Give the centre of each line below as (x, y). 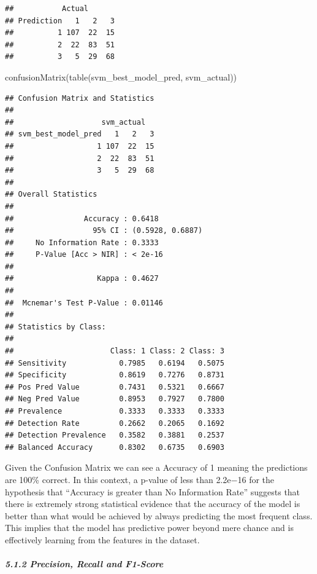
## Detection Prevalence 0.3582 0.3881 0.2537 (115, 435)
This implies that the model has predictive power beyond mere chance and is (149, 528)
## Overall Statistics (51, 195)
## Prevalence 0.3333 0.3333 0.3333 (115, 411)
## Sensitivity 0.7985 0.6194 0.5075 (115, 363)
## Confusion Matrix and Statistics (80, 98)
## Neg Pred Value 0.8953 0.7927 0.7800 (115, 399)
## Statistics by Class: (55, 327)
